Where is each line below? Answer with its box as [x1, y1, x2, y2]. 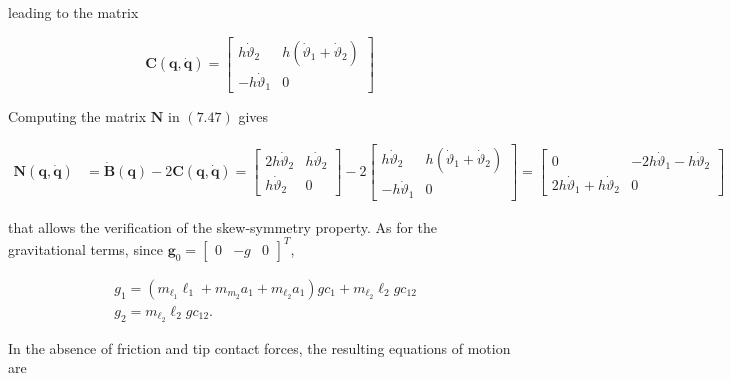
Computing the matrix [8, 106, 147, 127]
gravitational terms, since [8, 238, 164, 259]
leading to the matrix [8, 2, 139, 22]
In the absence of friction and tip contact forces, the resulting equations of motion [8, 337, 511, 358]
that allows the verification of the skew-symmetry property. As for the [8, 216, 438, 237]
